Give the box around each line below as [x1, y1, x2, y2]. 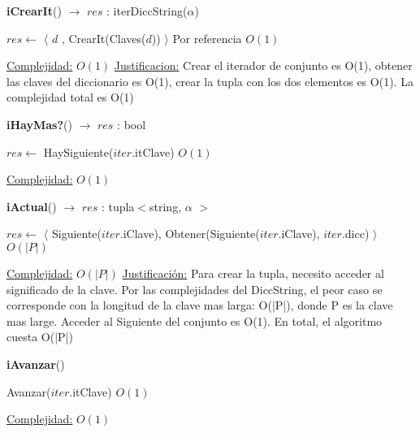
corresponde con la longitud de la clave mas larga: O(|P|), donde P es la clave [6, 297, 393, 314]
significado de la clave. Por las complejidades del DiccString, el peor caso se [6, 280, 383, 297]
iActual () [6, 197, 57, 214]
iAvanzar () [6, 355, 65, 372]
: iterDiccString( [106, 2, 188, 19]
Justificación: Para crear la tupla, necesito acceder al [122, 264, 384, 281]
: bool [117, 115, 146, 132]
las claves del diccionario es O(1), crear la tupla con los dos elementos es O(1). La [6, 72, 414, 89]
